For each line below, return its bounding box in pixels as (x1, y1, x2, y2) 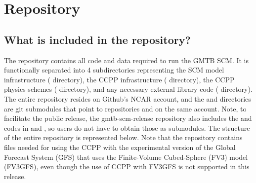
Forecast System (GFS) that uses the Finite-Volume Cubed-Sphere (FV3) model (4, 151, 248, 162)
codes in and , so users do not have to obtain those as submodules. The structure (4, 122, 250, 133)
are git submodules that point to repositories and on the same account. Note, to (4, 103, 247, 113)
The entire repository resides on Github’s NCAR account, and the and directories (4, 93, 251, 104)
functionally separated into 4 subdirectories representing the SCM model (4, 65, 224, 75)
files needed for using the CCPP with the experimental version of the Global (4, 142, 236, 152)
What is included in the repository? (4, 32, 191, 47)
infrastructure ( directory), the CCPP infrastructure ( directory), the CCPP (4, 74, 235, 84)
